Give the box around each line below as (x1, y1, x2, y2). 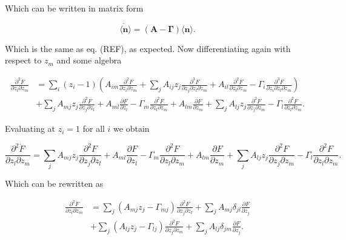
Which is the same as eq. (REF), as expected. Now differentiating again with (5, 42, 291, 54)
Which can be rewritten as (5, 177, 104, 189)
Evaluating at (5, 122, 56, 135)
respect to (5, 54, 42, 66)
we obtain (113, 122, 150, 135)
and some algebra (56, 54, 122, 66)
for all (82, 122, 105, 135)
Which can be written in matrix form (5, 2, 144, 14)
